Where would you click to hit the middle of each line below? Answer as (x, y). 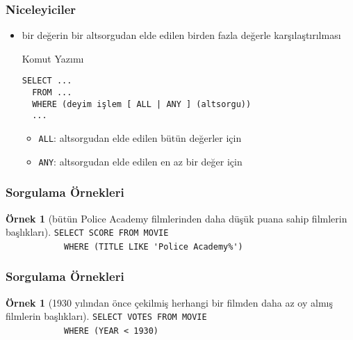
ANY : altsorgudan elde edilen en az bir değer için (140, 161)
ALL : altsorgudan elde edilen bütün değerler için (140, 138)
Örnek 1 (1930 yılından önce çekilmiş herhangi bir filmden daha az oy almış (169, 302)
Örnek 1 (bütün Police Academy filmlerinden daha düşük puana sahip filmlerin (176, 218)
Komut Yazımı (53, 58)
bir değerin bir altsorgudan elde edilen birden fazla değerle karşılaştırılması (181, 35)
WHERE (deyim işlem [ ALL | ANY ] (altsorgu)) (142, 104)
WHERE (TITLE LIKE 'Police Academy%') (154, 246)
